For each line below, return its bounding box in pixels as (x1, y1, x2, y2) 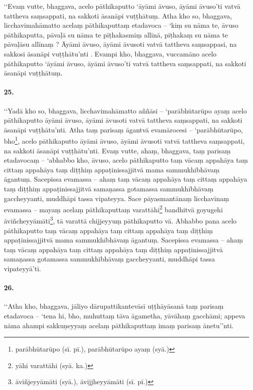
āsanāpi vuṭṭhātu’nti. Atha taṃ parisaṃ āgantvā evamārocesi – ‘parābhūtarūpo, (4, 124, 243, 134)
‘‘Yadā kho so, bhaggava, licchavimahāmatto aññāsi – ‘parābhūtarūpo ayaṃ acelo (4, 105, 247, 115)
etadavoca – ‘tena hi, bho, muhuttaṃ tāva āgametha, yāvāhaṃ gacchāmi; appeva (4, 311, 245, 320)
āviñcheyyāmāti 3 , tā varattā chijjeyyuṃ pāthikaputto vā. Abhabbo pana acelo (4, 214, 237, 226)
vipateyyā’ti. (4, 263, 41, 274)
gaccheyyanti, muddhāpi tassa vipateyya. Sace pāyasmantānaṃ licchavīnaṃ (4, 193, 229, 203)
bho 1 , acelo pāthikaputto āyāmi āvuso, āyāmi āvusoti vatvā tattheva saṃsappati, (4, 134, 245, 146)
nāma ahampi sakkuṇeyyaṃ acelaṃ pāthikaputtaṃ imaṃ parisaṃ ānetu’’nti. (4, 320, 234, 330)
